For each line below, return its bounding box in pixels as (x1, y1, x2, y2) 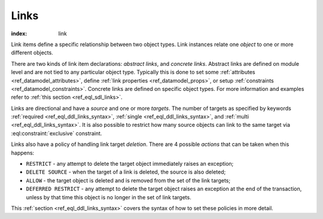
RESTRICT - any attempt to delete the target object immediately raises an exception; (26, 160, 234, 168)
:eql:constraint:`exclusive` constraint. (11, 129, 102, 137)
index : (11, 30, 28, 37)
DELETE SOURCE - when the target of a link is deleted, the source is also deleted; (26, 168, 226, 176)
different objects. (11, 49, 53, 56)
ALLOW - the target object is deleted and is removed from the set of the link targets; (26, 177, 230, 184)
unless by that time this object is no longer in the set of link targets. (26, 193, 191, 200)
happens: (11, 149, 35, 156)
